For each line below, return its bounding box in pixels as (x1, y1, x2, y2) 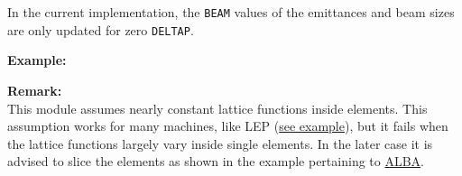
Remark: (7, 80, 62, 99)
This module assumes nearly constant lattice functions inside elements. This (7, 98, 428, 117)
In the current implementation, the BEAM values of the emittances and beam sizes (7, 3, 455, 21)
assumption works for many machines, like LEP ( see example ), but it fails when (7, 116, 448, 135)
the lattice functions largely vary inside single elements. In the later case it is (7, 134, 433, 153)
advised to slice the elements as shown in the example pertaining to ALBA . (7, 152, 425, 171)
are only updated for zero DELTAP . (7, 20, 194, 39)
